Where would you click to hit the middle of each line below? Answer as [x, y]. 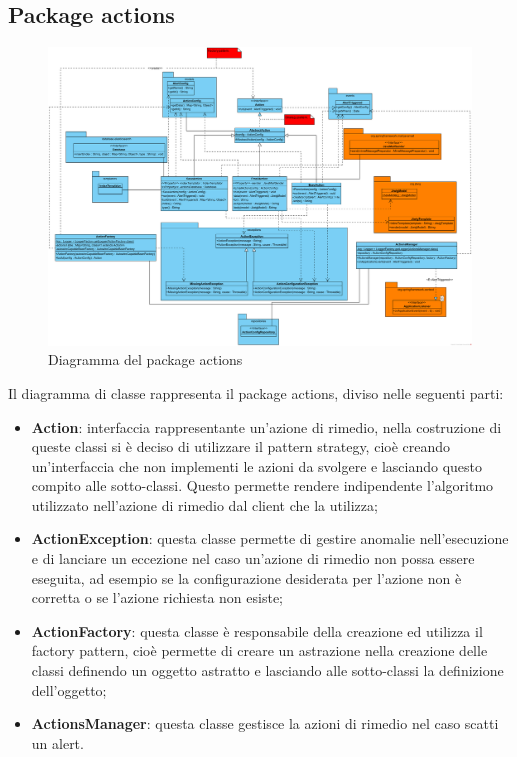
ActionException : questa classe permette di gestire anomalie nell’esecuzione [270, 538]
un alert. [57, 742]
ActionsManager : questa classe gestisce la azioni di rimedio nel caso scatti [265, 723]
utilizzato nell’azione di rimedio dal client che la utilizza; [204, 504]
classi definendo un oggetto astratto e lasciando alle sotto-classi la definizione [267, 670]
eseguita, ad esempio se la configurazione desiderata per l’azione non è [246, 577]
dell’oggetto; [69, 689]
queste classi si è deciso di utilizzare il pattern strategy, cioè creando [241, 446]
